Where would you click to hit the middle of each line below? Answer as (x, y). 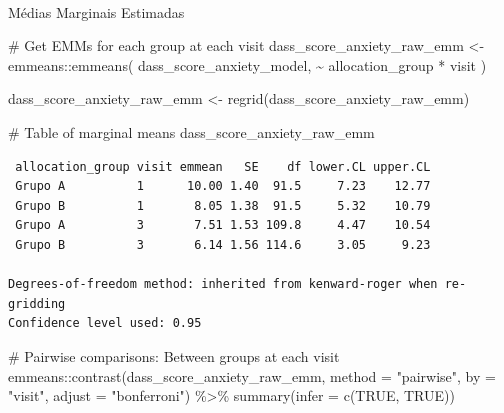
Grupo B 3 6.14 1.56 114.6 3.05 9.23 (223, 244)
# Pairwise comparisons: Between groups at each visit (174, 355)
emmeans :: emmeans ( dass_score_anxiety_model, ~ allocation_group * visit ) (247, 64)
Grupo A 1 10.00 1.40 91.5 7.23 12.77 (223, 186)
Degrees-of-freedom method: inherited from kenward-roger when (223, 284)
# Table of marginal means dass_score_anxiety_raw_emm (191, 131)
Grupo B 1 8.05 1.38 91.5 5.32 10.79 (223, 205)
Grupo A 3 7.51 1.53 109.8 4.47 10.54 (223, 225)
